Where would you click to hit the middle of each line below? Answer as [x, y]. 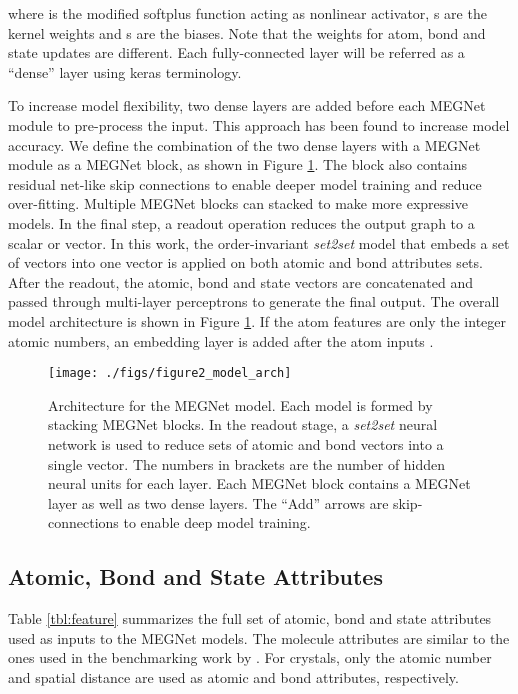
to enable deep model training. [217, 522]
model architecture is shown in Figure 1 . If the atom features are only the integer [257, 320]
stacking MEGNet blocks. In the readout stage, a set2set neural [243, 424]
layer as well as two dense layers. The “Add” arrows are [218, 502]
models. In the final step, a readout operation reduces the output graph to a [241, 222]
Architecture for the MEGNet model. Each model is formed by [240, 404]
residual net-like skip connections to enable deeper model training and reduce [245, 183]
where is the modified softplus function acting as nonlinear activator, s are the [247, 13]
